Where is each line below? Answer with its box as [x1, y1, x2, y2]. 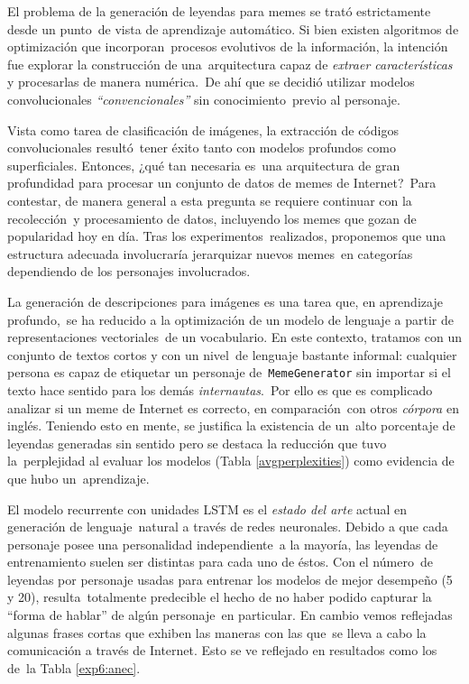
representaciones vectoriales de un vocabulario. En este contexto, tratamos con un [7, 328, 462, 347]
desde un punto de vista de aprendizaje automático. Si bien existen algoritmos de [7, 19, 459, 38]
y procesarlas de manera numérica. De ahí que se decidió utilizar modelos [7, 72, 415, 91]
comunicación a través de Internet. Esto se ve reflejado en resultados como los [7, 641, 437, 660]
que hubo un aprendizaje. [7, 468, 150, 487]
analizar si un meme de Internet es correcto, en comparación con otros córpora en [7, 398, 459, 417]
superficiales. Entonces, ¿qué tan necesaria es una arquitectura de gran [7, 155, 400, 174]
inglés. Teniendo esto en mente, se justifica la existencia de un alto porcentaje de [7, 416, 455, 435]
